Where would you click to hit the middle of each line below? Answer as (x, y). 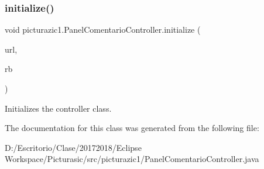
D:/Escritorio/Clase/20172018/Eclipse (73, 147)
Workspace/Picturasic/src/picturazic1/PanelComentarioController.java (132, 159)
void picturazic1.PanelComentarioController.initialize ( (103, 30)
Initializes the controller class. (58, 108)
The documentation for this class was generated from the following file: (132, 128)
